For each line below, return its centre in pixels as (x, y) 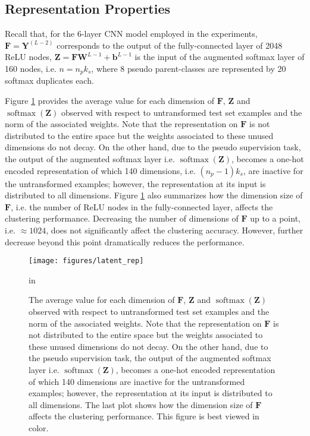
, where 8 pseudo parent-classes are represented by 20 (189, 68)
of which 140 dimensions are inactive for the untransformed (137, 381)
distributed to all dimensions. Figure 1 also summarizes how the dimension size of (154, 195)
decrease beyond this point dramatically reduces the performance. (125, 241)
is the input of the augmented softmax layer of (220, 57)
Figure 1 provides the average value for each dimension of (110, 101)
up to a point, (275, 218)
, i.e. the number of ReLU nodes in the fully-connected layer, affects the (142, 206)
